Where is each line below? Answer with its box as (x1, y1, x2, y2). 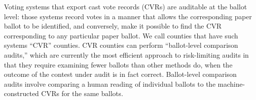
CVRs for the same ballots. (41, 88, 123, 99)
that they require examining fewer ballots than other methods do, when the (4, 59, 233, 69)
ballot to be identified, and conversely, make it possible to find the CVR (4, 21, 222, 31)
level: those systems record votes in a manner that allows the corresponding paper (4, 11, 252, 21)
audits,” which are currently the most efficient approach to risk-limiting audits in (4, 49, 249, 60)
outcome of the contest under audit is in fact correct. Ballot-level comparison (4, 69, 237, 79)
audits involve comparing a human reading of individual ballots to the (4, 78, 216, 89)
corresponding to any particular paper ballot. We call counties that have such (4, 30, 238, 40)
